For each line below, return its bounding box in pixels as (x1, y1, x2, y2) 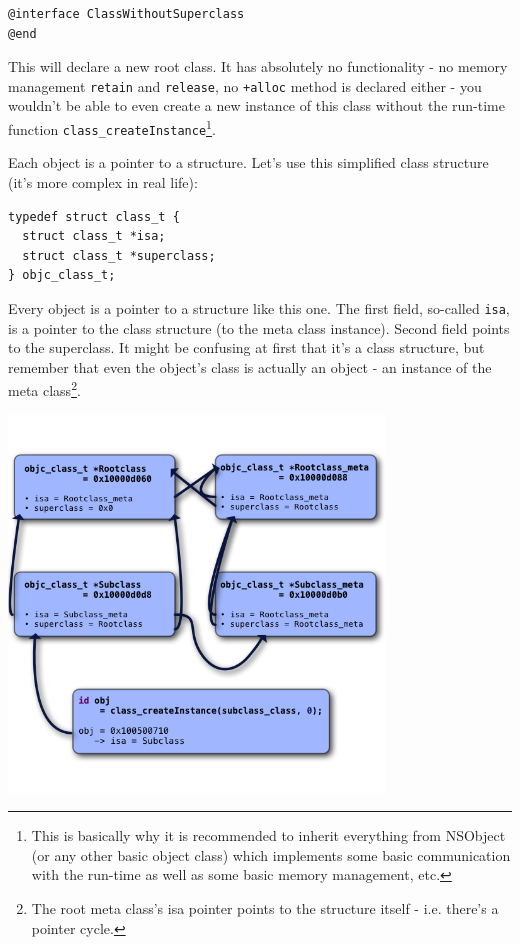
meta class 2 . (8, 377, 81, 400)
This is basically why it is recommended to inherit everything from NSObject (31, 825, 506, 846)
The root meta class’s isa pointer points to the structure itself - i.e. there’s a (31, 897, 499, 918)
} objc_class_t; (8, 268, 116, 283)
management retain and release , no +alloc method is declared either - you (8, 75, 482, 96)
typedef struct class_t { (8, 209, 180, 224)
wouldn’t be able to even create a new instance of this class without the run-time (8, 95, 505, 116)
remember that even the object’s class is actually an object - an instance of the (8, 356, 492, 377)
